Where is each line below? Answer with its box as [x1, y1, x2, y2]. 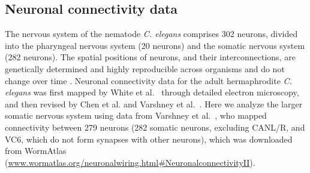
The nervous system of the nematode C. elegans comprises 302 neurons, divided [5, 27, 298, 40]
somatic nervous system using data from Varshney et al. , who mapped [5, 109, 267, 122]
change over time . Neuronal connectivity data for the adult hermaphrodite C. [5, 74, 292, 86]
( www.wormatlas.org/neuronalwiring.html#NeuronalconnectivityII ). [5, 156, 255, 168]
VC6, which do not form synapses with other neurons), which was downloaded [5, 132, 293, 145]
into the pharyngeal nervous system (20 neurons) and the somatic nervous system [5, 39, 305, 51]
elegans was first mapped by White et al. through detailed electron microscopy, [5, 86, 299, 98]
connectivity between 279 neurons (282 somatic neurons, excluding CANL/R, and [5, 121, 305, 133]
